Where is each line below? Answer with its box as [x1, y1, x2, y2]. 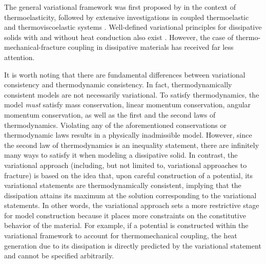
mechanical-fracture [4, 42, 66, 52]
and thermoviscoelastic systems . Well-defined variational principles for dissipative [4, 22, 262, 32]
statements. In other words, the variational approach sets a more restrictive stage [4, 200, 259, 211]
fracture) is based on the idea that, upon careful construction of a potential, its [4, 169, 253, 180]
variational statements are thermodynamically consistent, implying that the [4, 180, 241, 191]
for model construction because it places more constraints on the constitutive [4, 210, 246, 220]
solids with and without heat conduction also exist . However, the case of [4, 31, 234, 42]
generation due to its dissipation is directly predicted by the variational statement [4, 240, 261, 251]
